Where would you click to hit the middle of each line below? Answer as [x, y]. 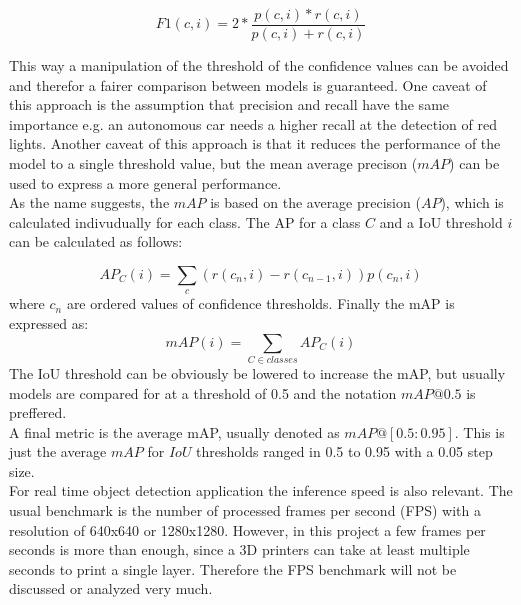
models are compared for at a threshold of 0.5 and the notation [203, 392]
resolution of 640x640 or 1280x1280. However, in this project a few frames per [247, 529]
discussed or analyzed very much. [111, 588]
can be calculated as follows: [96, 241]
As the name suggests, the [89, 202]
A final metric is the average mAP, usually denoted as [174, 431]
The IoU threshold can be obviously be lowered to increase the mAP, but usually [257, 372]
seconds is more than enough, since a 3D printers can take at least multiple [239, 549]
